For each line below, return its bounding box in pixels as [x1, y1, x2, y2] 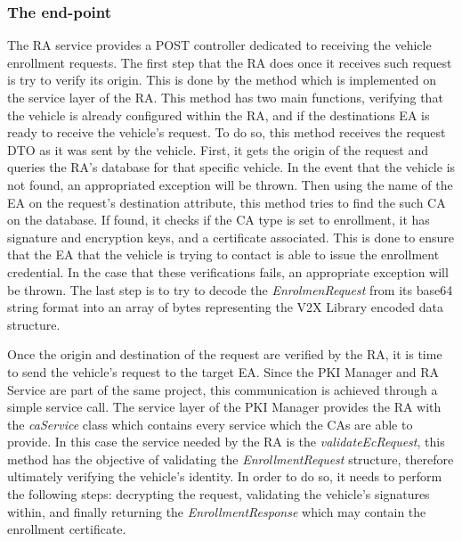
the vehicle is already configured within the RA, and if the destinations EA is [7, 105, 430, 124]
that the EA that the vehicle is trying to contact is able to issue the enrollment [7, 245, 440, 264]
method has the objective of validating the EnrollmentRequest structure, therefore [7, 449, 454, 468]
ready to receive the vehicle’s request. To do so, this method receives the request [7, 123, 446, 142]
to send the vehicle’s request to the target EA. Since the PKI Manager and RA [7, 362, 440, 381]
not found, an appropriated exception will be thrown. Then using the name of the [7, 175, 453, 193]
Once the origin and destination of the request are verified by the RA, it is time [7, 345, 442, 364]
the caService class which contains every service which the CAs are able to [7, 414, 413, 433]
